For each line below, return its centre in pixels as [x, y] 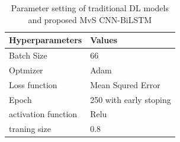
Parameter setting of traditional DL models [90, 8]
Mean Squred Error [125, 84]
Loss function [33, 84]
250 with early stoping [131, 99]
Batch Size [28, 55]
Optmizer [26, 70]
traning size [30, 129]
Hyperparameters [46, 40]
